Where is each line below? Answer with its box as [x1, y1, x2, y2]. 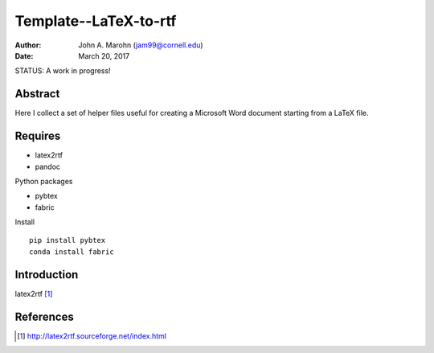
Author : [14, 40, 42, 50]
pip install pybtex [29, 236, 106, 245]
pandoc [35, 162, 60, 171]
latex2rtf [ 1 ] [14, 289, 53, 298]
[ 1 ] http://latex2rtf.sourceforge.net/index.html [17, 330, 166, 341]
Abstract [14, 87, 60, 101]
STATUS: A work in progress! [14, 66, 112, 76]
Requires [14, 129, 61, 143]
